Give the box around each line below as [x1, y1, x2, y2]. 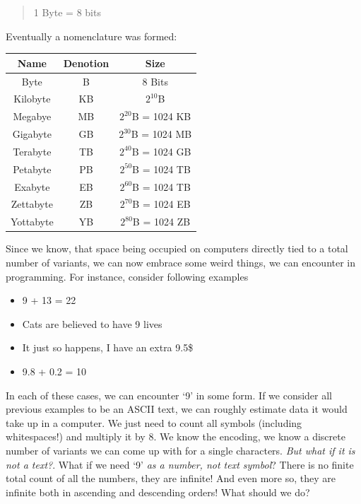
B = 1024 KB [131, 109, 191, 124]
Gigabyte [12, 127, 52, 141]
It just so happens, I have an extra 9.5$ [22, 340, 194, 355]
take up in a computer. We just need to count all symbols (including [6, 415, 302, 430]
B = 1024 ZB [132, 214, 191, 229]
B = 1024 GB [131, 143, 191, 158]
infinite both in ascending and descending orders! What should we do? [6, 484, 310, 499]
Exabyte [14, 179, 50, 194]
